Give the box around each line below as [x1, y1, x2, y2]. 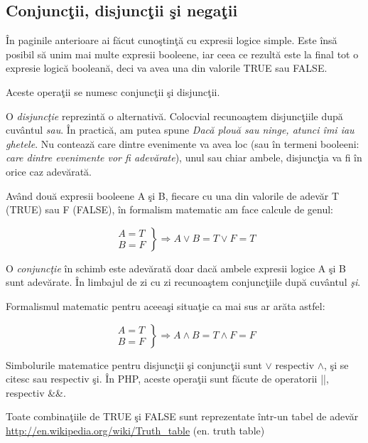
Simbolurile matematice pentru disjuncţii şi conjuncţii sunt [6, 357, 262, 372]
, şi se [324, 357, 349, 372]
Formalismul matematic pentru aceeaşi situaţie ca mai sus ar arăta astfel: [6, 298, 325, 313]
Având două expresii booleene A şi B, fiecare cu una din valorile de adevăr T [6, 188, 340, 203]
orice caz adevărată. [6, 164, 92, 178]
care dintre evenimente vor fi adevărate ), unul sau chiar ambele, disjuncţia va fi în [6, 150, 362, 165]
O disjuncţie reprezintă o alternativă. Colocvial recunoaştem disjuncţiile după [6, 108, 343, 123]
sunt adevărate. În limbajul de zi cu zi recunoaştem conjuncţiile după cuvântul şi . [6, 274, 361, 289]
